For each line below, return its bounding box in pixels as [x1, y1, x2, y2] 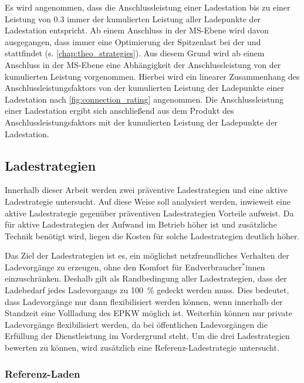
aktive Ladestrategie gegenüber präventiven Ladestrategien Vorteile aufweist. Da [5, 206, 294, 219]
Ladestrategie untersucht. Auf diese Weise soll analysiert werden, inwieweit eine [5, 195, 291, 207]
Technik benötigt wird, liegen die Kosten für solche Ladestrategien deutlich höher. [5, 229, 300, 242]
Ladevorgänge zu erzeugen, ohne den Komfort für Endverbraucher [5, 260, 242, 273]
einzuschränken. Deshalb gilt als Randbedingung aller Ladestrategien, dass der [5, 272, 287, 284]
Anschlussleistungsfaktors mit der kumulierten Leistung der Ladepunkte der [5, 116, 278, 128]
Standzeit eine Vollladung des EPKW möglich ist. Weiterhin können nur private [5, 307, 292, 319]
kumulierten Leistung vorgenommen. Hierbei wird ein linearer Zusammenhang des [5, 70, 300, 82]
